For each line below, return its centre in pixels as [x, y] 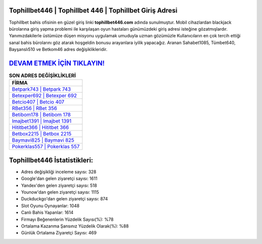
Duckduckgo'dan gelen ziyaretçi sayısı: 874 [65, 199]
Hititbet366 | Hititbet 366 [40, 128]
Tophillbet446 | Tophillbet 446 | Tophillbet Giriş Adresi [93, 10]
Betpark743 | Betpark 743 [41, 89]
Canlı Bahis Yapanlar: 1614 [47, 212]
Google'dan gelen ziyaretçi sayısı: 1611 [59, 179]
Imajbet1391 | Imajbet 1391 [42, 121]
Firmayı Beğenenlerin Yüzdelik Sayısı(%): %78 [67, 219]
